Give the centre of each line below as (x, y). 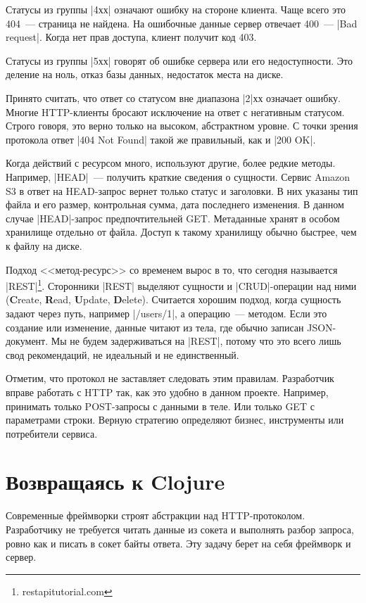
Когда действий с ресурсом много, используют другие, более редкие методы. (171, 163)
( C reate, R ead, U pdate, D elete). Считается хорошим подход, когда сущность (173, 299)
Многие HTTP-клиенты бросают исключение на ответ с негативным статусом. (175, 112)
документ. (27, 341)
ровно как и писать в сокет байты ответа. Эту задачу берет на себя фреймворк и (178, 543)
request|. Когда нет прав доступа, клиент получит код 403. (131, 37)
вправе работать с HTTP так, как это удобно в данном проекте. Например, (167, 392)
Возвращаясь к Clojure (115, 482)
